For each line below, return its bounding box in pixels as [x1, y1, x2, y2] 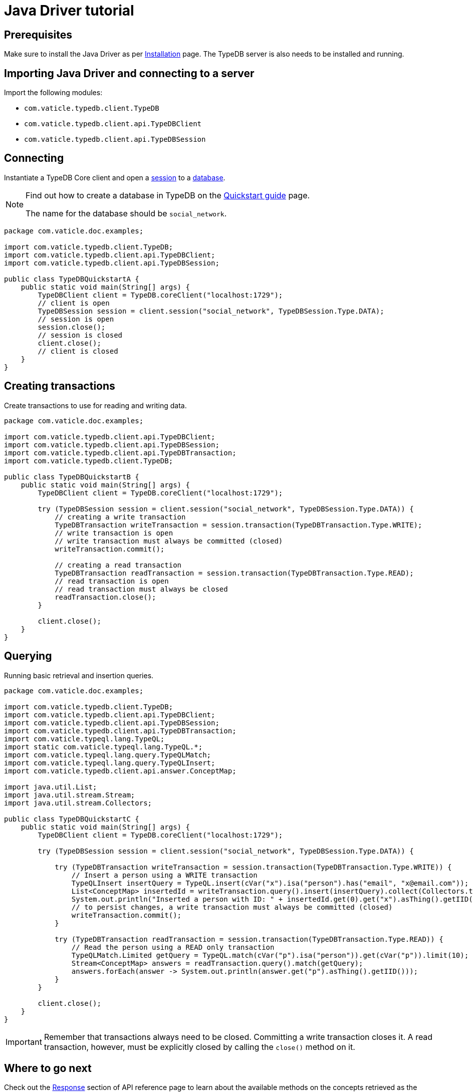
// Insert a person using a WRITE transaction [71, 871, 258, 879]
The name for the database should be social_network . [26, 208, 227, 218]
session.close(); [38, 323, 106, 331]
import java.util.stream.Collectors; [4, 798, 152, 807]
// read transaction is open [55, 577, 169, 585]
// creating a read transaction [55, 561, 182, 569]
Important [6, 1036, 42, 1047]
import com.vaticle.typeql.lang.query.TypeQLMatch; [4, 750, 211, 759]
